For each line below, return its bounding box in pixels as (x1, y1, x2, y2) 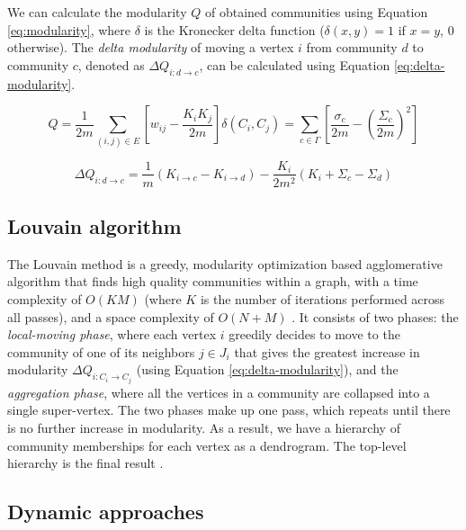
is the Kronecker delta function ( (144, 20, 325, 39)
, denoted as (77, 55, 145, 74)
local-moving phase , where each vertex (7, 325, 217, 344)
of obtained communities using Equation (204, 3, 428, 21)
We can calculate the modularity (7, 3, 187, 21)
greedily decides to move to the (229, 325, 400, 344)
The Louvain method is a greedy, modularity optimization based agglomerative (7, 254, 443, 273)
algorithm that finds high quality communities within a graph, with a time (7, 272, 418, 291)
